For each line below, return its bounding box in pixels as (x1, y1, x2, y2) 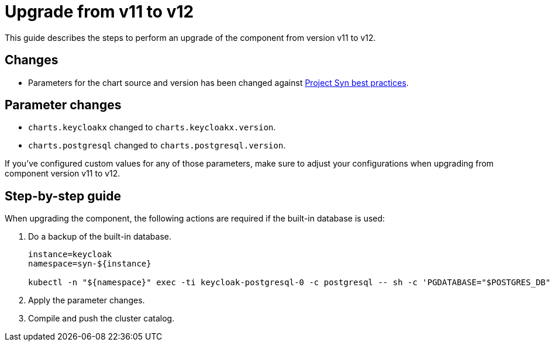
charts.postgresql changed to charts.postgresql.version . (28, 140, 286, 151)
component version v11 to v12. (5, 168, 120, 179)
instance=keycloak (28, 250, 112, 259)
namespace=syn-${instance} (28, 259, 151, 269)
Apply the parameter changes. (28, 295, 145, 306)
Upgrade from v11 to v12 (5, 2, 194, 22)
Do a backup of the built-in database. (28, 231, 172, 242)
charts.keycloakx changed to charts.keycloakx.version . (28, 122, 276, 133)
